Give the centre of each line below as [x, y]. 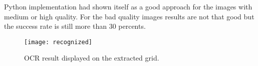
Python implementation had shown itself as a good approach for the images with [128, 6]
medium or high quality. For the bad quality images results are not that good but [129, 16]
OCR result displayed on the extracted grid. [92, 58]
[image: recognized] [58, 42]
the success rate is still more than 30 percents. [75, 26]
